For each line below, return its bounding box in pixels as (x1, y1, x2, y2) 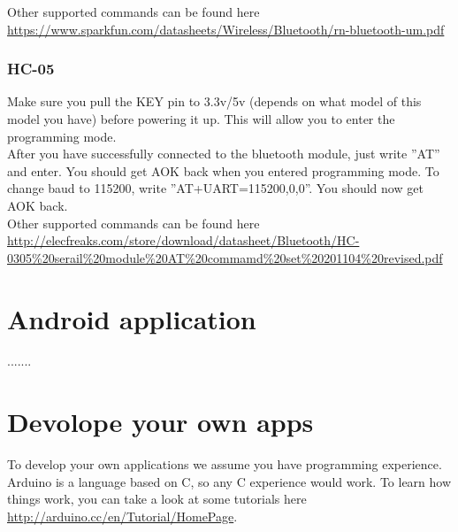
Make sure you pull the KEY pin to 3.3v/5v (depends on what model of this (7, 92, 422, 111)
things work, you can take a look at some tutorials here (7, 490, 307, 508)
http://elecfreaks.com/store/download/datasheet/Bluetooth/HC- (7, 231, 360, 250)
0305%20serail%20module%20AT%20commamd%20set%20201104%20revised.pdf (7, 248, 443, 266)
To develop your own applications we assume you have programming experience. (7, 455, 442, 474)
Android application (7, 300, 256, 336)
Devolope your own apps (7, 404, 314, 440)
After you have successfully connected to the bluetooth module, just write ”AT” (7, 144, 440, 163)
